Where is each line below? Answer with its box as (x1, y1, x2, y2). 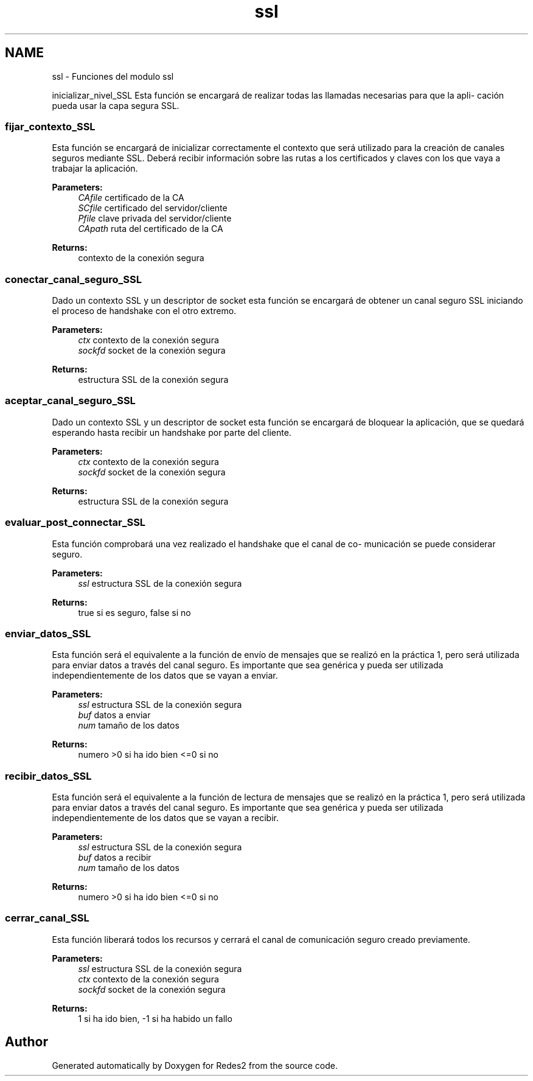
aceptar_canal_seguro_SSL (5, 394, 136, 407)
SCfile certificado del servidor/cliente (78, 203, 228, 214)
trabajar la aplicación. (52, 163, 138, 174)
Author (5, 1034, 48, 1050)
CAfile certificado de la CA (78, 192, 184, 203)
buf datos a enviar (78, 710, 151, 721)
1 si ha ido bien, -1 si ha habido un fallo (78, 1013, 232, 1024)
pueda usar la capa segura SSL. (52, 100, 179, 111)
